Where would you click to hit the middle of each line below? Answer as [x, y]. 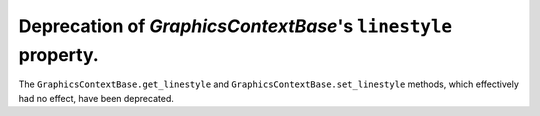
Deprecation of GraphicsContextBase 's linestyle [235, 26]
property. [58, 54]
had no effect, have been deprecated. [96, 98]
